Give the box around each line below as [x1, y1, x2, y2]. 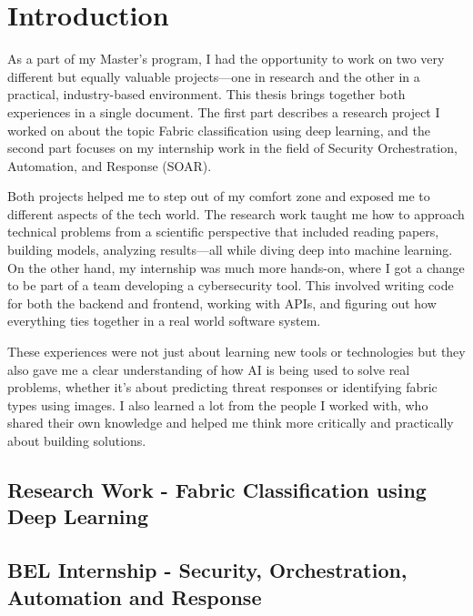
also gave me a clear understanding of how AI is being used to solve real [7, 359, 410, 379]
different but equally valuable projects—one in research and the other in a [7, 66, 420, 86]
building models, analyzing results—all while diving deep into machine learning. [7, 240, 453, 259]
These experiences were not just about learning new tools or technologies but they [7, 342, 466, 361]
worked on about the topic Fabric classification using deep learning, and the [7, 120, 430, 139]
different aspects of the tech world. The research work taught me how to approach [7, 204, 465, 223]
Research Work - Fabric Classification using [7, 475, 427, 503]
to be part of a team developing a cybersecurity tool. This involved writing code [7, 276, 454, 295]
